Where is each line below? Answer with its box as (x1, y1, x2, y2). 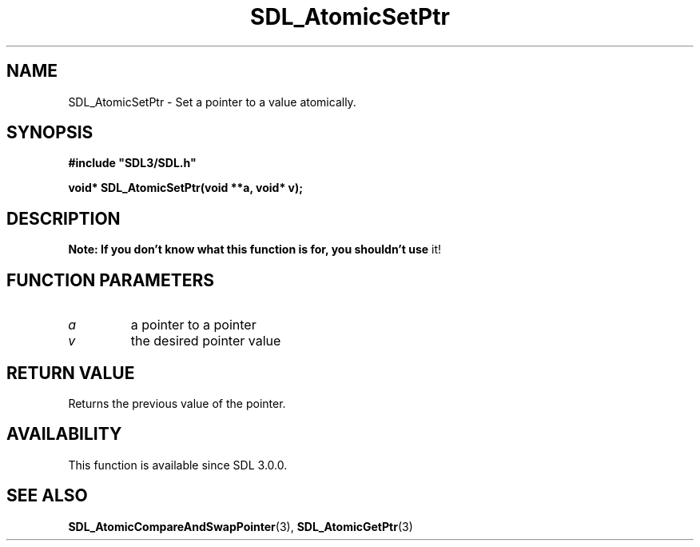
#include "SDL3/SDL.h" (68, 156, 197, 170)
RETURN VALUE (6, 362, 135, 383)
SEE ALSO (6, 485, 88, 506)
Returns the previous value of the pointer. (68, 396, 286, 410)
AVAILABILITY (6, 424, 122, 445)
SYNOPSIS (6, 122, 93, 143)
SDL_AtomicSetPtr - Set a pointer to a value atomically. (68, 94, 356, 109)
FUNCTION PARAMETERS (6, 270, 214, 290)
